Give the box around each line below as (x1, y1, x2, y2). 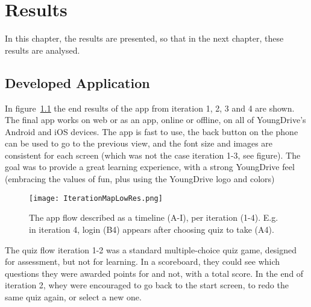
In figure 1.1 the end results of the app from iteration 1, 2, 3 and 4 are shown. (5, 101, 295, 114)
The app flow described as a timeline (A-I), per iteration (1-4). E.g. (29, 211, 278, 224)
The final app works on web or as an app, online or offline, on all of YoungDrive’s (5, 113, 306, 126)
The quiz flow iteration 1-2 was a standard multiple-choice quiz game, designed (5, 243, 297, 256)
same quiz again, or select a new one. (5, 290, 142, 303)
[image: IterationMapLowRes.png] (29, 194, 163, 203)
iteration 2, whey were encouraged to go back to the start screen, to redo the (5, 279, 289, 291)
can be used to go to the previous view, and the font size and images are (5, 137, 273, 150)
